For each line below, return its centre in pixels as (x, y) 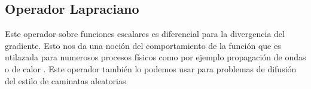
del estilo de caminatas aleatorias (65, 80)
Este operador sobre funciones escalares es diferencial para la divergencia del (145, 34)
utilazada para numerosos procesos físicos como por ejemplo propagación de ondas (155, 57)
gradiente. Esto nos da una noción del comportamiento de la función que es (143, 45)
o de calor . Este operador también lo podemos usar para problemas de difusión (151, 68)
